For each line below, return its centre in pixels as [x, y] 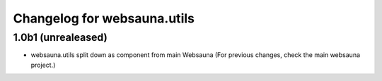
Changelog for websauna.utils [104, 18]
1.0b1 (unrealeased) [60, 37]
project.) [43, 65]
